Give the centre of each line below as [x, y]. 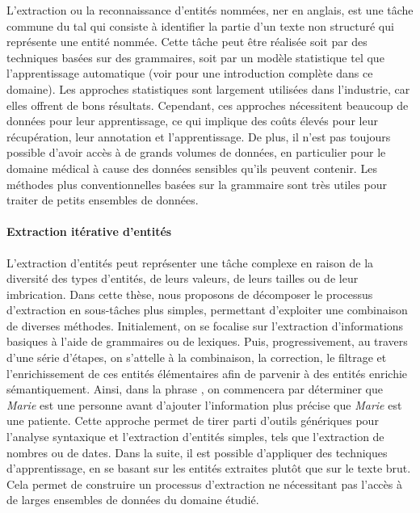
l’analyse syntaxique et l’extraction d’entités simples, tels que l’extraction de [195, 437]
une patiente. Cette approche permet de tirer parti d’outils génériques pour [193, 420]
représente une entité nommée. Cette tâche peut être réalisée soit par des [187, 42]
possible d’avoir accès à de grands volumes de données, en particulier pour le [196, 152]
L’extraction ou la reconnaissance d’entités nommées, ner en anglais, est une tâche [210, 10]
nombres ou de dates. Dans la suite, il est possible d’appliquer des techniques [197, 452]
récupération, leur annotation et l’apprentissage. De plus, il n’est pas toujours [199, 136]
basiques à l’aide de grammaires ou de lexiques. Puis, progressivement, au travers [207, 341]
